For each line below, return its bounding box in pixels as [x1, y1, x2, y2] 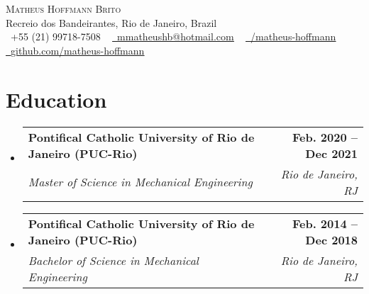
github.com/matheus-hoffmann [11, 43, 145, 57]
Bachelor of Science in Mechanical [28, 251, 199, 268]
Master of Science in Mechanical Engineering [28, 174, 253, 190]
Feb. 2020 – [292, 128, 358, 145]
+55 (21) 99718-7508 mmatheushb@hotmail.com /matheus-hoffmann [10, 29, 336, 44]
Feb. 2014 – [292, 215, 358, 232]
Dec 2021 [305, 145, 358, 162]
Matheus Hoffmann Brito [6, 1, 121, 16]
